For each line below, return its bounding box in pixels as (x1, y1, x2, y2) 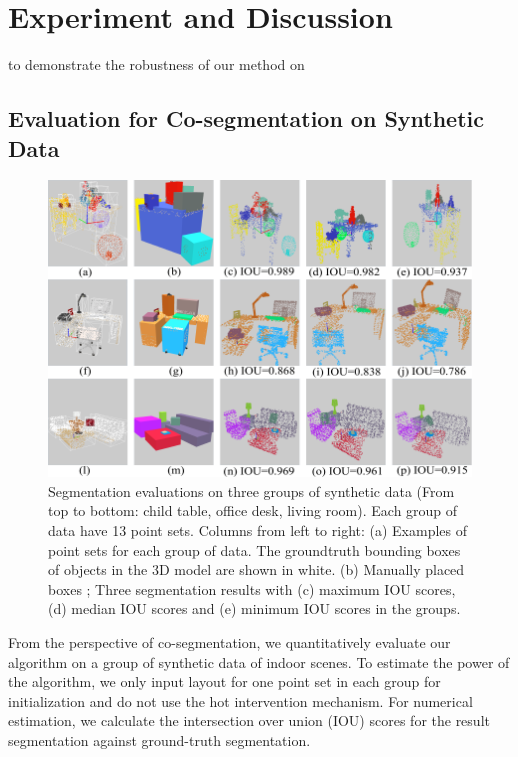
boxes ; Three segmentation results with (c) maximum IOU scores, (48, 578, 456, 599)
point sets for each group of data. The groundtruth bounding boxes (48, 539, 461, 560)
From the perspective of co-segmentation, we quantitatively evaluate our (8, 631, 451, 652)
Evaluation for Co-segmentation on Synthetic (8, 103, 485, 134)
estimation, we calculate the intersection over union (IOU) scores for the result (8, 710, 490, 731)
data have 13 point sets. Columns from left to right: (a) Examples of (48, 519, 468, 540)
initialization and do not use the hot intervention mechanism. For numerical (8, 690, 473, 711)
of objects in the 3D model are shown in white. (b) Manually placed (48, 559, 465, 580)
